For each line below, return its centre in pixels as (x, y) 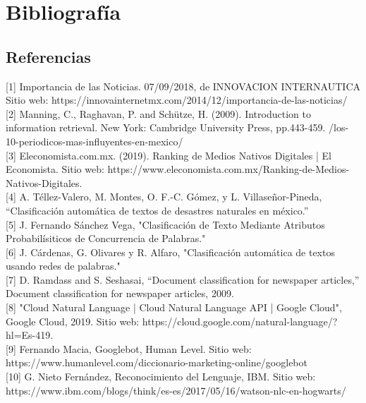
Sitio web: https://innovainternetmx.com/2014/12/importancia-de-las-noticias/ (177, 100)
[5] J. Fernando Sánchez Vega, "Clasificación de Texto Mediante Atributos (165, 224)
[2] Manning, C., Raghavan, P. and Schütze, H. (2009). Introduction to (158, 113)
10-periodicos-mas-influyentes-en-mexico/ (94, 141)
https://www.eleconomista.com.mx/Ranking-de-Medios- (228, 169)
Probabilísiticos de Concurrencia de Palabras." (106, 238)
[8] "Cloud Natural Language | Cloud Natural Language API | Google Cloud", (174, 307)
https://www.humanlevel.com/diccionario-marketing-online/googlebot (157, 362)
